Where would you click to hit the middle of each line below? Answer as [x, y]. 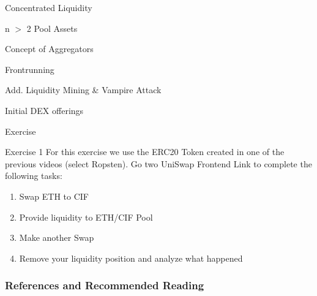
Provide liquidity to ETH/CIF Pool [86, 217]
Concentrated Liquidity [49, 7]
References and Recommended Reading [105, 285]
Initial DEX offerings [44, 110]
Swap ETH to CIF [54, 196]
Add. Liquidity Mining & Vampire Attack [83, 90]
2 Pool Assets [52, 28]
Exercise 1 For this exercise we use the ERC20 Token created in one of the [145, 152]
